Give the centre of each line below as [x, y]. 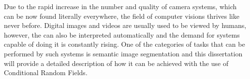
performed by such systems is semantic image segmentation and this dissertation [123, 53]
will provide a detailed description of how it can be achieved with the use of [116, 63]
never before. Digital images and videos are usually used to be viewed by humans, [125, 25]
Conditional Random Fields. [46, 72]
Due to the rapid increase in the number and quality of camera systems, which [120, 6]
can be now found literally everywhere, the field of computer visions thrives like [122, 16]
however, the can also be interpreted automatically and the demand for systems [122, 34]
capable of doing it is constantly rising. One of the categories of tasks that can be [125, 44]
